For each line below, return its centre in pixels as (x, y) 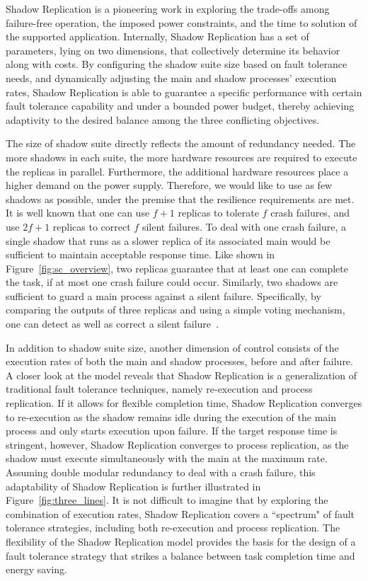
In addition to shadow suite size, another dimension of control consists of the (172, 347)
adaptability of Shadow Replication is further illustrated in (133, 486)
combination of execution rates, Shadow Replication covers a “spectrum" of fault (180, 513)
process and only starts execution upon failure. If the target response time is (172, 431)
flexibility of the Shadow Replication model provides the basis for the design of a (181, 541)
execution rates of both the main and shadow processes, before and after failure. (179, 361)
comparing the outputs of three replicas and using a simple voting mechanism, (176, 310)
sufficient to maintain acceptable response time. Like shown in (140, 254)
